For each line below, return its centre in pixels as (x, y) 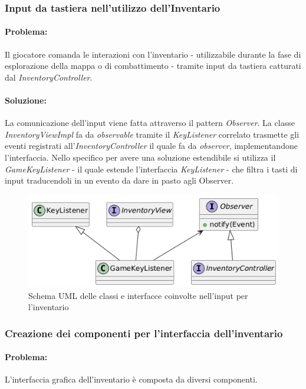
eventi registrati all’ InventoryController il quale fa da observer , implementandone (151, 146)
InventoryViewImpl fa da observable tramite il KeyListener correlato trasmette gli (152, 134)
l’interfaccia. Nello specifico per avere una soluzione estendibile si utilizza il (140, 157)
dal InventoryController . (49, 77)
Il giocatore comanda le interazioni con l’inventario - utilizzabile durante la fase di (153, 54)
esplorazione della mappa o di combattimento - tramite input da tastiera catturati (153, 66)
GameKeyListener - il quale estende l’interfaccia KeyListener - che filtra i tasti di (151, 169)
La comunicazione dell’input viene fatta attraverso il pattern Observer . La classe (150, 123)
